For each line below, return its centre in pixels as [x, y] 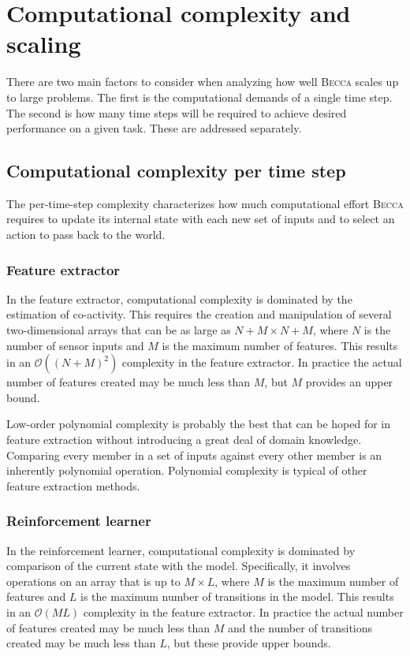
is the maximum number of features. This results [280, 345]
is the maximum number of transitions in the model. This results [237, 596]
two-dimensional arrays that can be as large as [119, 330]
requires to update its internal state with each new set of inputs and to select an [201, 219]
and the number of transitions [300, 627]
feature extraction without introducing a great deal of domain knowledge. [184, 440]
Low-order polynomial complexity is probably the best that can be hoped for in [199, 424]
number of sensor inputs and [75, 345]
